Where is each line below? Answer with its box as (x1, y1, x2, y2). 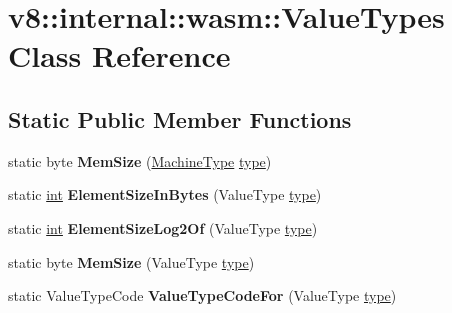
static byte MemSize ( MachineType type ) (8, 150, 272, 171)
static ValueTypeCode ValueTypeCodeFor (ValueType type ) (8, 285, 397, 306)
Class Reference (8, 35, 231, 76)
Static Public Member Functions (8, 103, 352, 134)
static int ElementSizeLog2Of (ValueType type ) (8, 217, 318, 238)
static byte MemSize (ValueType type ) (8, 251, 255, 272)
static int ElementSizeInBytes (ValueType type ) (8, 184, 322, 205)
